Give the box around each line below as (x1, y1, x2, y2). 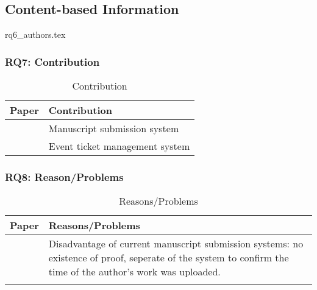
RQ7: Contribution (5, 54, 100, 69)
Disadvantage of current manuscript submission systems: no (48, 236, 304, 251)
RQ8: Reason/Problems (5, 169, 124, 184)
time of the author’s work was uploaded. (48, 264, 221, 279)
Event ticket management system (48, 139, 190, 154)
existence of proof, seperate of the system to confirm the (48, 250, 289, 265)
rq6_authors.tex (5, 28, 66, 41)
